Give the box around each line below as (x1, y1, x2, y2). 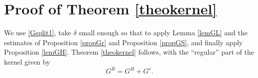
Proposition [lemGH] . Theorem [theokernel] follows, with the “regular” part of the (4, 47, 255, 57)
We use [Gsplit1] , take (4, 27, 71, 38)
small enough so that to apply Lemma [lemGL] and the (79, 27, 248, 38)
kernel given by (4, 56, 50, 67)
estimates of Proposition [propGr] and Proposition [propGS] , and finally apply (4, 37, 243, 47)
